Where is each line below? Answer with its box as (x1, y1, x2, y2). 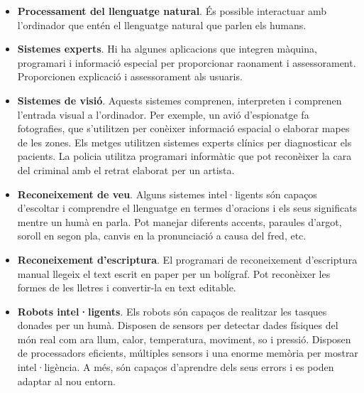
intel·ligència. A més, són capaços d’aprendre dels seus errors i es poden (17, 360, 334, 375)
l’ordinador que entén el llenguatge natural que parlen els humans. (17, 17, 307, 32)
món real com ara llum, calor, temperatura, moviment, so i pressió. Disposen (17, 331, 351, 346)
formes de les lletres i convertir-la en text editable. (17, 280, 236, 295)
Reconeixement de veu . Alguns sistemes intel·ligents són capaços (17, 186, 317, 201)
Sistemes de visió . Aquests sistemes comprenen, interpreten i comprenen (17, 92, 342, 107)
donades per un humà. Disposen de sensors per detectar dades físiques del (17, 318, 338, 333)
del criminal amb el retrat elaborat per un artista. (17, 162, 235, 177)
